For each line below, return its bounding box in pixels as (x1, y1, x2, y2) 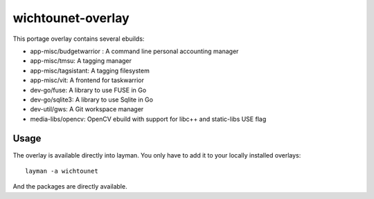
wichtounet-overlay (12, 10, 130, 26)
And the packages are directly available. (12, 182, 127, 191)
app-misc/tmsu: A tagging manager (30, 57, 132, 65)
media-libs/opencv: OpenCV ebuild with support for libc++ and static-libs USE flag (30, 115, 267, 123)
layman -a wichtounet (25, 167, 98, 175)
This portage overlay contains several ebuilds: (12, 35, 145, 43)
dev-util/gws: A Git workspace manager (30, 105, 144, 113)
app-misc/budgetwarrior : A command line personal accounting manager (30, 47, 239, 55)
